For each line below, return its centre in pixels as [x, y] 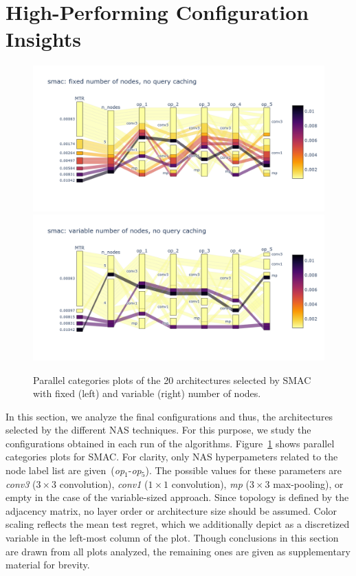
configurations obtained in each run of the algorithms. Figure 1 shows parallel [170, 443]
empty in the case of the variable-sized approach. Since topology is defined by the [177, 497]
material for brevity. [48, 565]
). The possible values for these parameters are [244, 470]
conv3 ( [21, 483]
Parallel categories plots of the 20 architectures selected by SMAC [172, 380]
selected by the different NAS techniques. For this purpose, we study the [158, 430]
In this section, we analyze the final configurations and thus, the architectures [169, 416]
